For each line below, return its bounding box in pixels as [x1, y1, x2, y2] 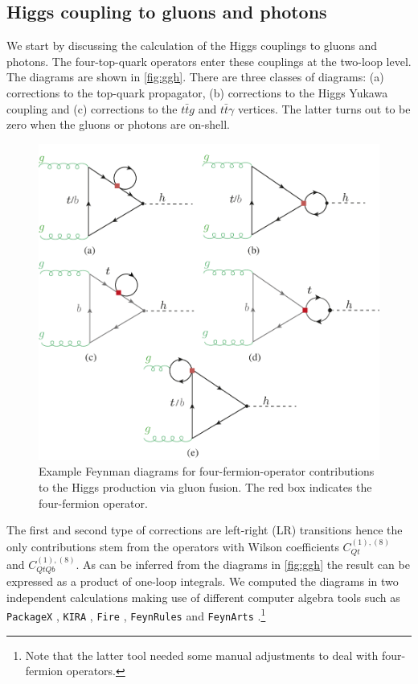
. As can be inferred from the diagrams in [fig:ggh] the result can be [76, 555, 410, 572]
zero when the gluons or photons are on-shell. [6, 116, 231, 133]
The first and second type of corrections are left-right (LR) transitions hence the [6, 521, 403, 538]
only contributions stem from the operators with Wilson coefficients [6, 538, 339, 554]
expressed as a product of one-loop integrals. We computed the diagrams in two [6, 573, 399, 590]
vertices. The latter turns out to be [237, 100, 411, 117]
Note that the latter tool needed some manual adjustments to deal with [25, 646, 379, 663]
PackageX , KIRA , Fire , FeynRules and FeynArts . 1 [6, 605, 266, 624]
